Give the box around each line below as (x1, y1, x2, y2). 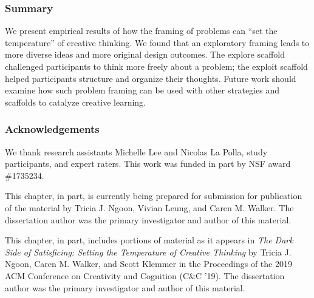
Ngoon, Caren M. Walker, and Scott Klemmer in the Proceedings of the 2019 (5, 257, 292, 270)
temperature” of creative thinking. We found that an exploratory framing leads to (5, 36, 310, 49)
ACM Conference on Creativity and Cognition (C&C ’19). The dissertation (5, 269, 285, 282)
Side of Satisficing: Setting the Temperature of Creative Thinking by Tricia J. (5, 245, 292, 258)
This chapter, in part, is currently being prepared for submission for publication (5, 189, 302, 202)
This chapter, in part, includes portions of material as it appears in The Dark (5, 234, 293, 246)
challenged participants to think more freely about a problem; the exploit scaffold (5, 60, 308, 72)
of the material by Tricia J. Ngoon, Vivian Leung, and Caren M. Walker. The (5, 201, 294, 214)
